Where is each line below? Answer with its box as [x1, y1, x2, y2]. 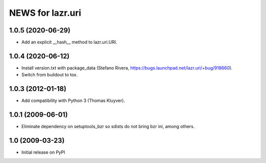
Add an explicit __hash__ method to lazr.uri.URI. [21, 39, 118, 45]
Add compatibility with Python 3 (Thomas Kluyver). [21, 98, 125, 103]
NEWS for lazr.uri [9, 7, 81, 18]
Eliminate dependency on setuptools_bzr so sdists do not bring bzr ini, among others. [21, 124, 195, 130]
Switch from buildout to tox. [21, 72, 78, 78]
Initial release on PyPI [21, 149, 66, 155]
